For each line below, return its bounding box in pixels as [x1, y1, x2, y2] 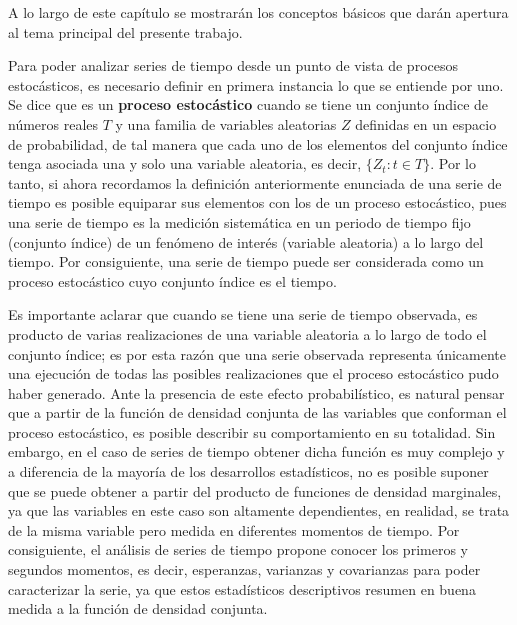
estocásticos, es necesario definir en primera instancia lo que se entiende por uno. [8, 74, 504, 95]
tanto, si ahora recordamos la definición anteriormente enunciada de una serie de [8, 172, 502, 193]
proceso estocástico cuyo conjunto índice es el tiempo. [8, 270, 337, 291]
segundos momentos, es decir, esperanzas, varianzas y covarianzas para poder [8, 559, 481, 580]
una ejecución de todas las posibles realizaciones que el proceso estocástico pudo [8, 363, 499, 384]
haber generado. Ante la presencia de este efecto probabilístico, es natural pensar [8, 382, 505, 403]
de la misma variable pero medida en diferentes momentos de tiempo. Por [8, 519, 460, 540]
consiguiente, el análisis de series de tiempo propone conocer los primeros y [8, 539, 468, 560]
